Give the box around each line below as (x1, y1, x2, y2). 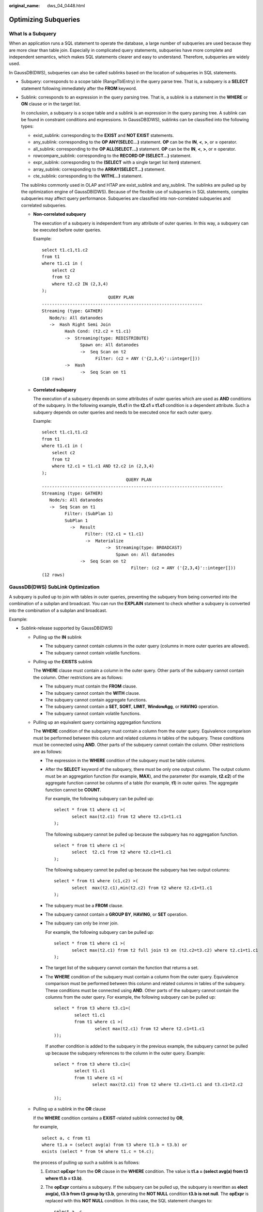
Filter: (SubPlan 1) (64, 511, 114, 516)
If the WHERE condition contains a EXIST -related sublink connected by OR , (33, 1115, 184, 1121)
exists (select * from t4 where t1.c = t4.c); (42, 1149, 155, 1154)
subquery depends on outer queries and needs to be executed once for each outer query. (33, 409, 213, 415)
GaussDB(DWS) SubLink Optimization (9, 584, 100, 590)
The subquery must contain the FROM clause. (45, 684, 138, 689)
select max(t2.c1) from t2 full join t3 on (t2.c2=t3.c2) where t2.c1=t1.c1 (72, 947, 259, 953)
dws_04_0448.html (47, 3, 85, 8)
